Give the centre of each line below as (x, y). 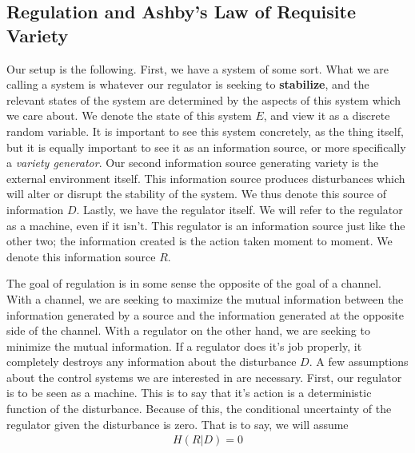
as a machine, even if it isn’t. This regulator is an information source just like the (206, 225)
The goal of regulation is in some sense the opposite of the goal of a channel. (194, 283)
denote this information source (81, 256)
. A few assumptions (359, 362)
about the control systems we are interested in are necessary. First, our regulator (204, 377)
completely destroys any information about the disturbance (152, 362)
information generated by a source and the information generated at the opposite (205, 314)
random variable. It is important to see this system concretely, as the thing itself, (205, 131)
